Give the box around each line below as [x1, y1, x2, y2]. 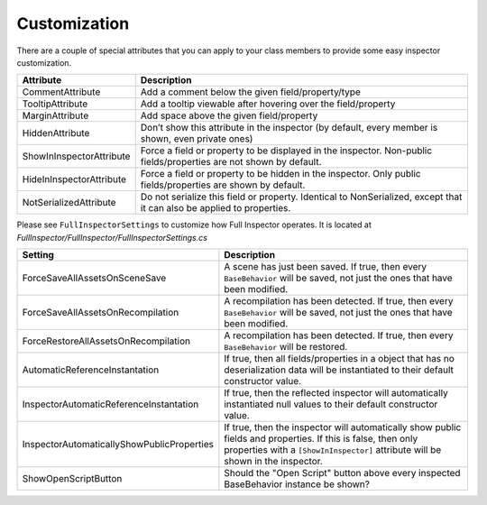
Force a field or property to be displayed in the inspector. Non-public [140, 144, 433, 157]
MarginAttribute [22, 109, 89, 122]
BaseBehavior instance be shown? [224, 478, 370, 491]
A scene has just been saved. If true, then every [224, 261, 427, 273]
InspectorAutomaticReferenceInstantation [22, 398, 199, 410]
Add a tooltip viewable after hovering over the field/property [140, 97, 396, 110]
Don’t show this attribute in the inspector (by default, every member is [140, 122, 438, 134]
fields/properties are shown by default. [140, 179, 306, 191]
